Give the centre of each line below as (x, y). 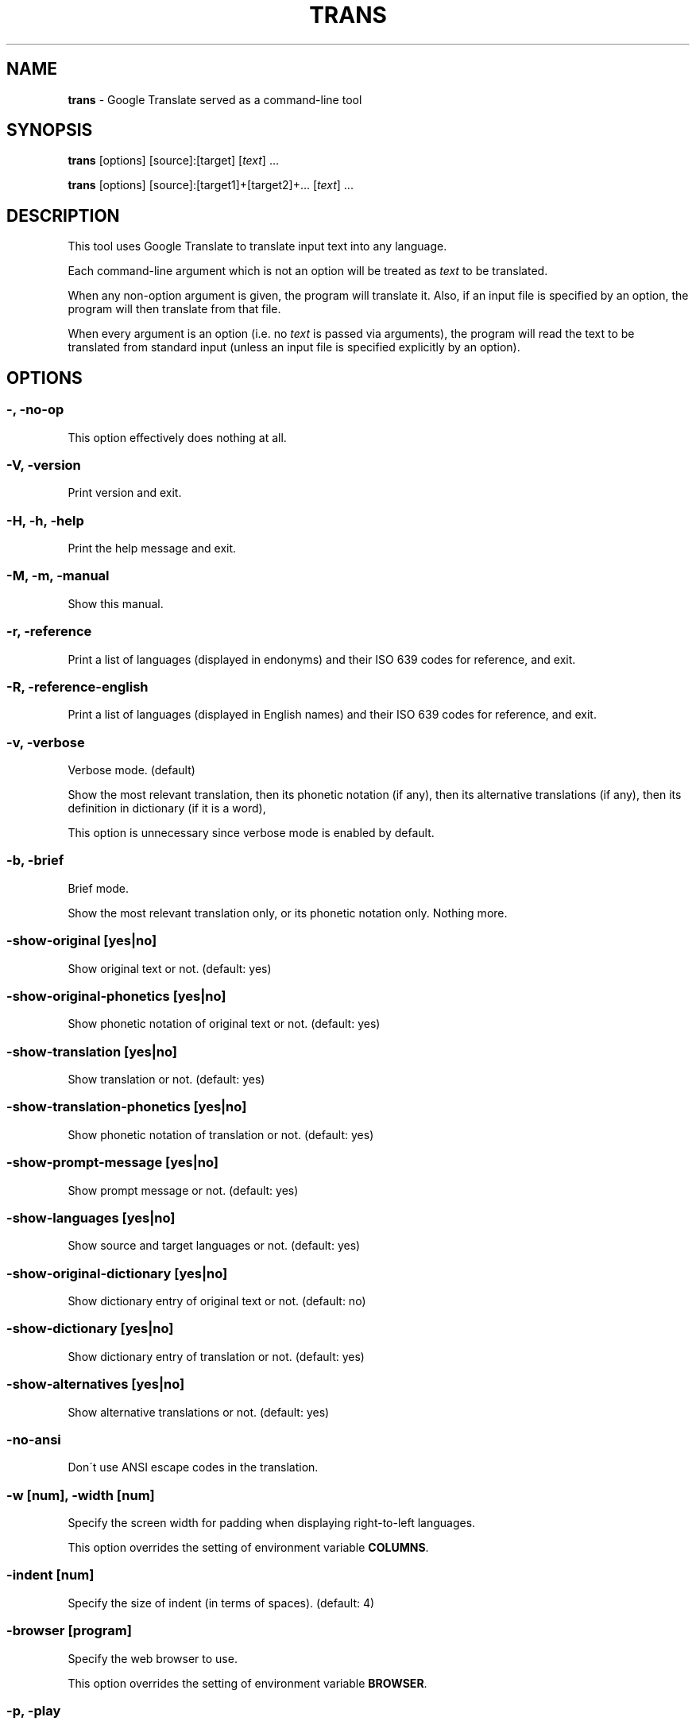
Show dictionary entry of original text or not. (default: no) (217, 1301)
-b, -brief (35, 861)
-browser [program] (69, 1631)
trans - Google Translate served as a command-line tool (215, 99)
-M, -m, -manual (58, 576)
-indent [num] (50, 1575)
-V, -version (44, 465)
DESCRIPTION (63, 215)
